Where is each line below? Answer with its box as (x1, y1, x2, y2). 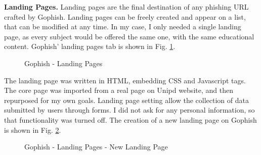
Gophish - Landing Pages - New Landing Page (24, 141, 168, 152)
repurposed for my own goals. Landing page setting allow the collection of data (4, 94, 249, 105)
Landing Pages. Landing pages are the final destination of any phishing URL (4, 2, 249, 12)
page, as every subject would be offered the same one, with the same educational (4, 31, 254, 41)
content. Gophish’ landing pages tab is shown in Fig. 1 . (4, 41, 176, 51)
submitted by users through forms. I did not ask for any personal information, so (4, 105, 255, 115)
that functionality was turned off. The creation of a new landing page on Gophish (4, 114, 257, 125)
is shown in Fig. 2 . (4, 124, 61, 135)
